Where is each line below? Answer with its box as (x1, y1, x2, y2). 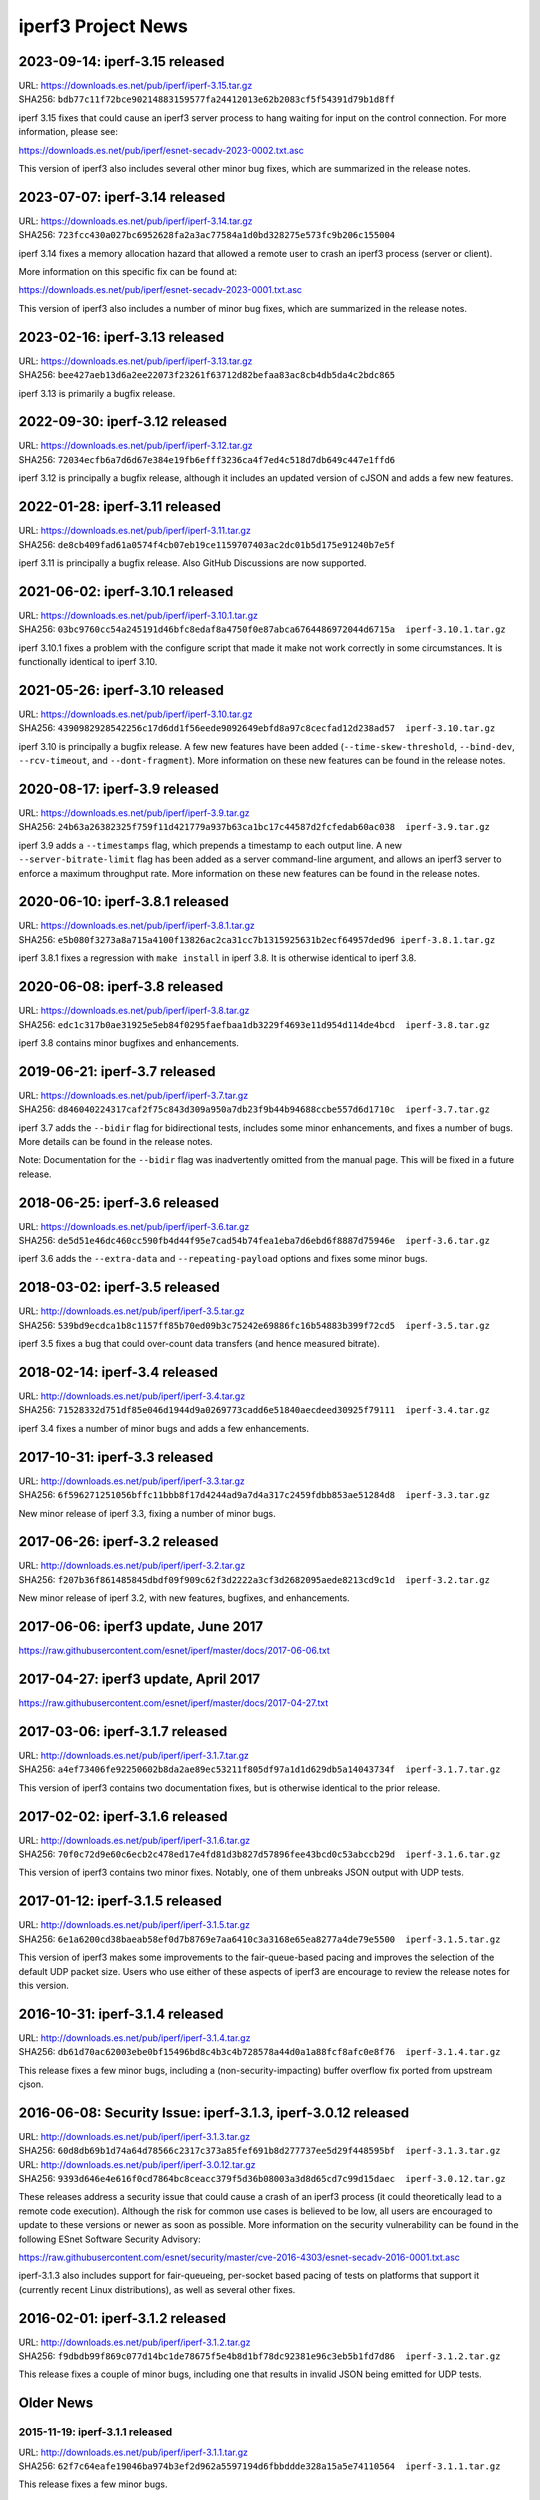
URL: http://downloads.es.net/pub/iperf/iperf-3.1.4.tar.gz (18, 2031, 251, 2044)
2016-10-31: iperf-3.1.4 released (18, 2005, 224, 2022)
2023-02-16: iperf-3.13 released (18, 328, 225, 345)
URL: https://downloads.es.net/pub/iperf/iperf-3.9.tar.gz (18, 807, 250, 819)
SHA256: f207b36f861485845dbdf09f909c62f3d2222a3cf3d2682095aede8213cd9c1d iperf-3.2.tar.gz (18, 1573, 490, 1585)
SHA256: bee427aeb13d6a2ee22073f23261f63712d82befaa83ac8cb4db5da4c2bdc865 (18, 369, 395, 381)
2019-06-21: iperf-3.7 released (18, 1063, 216, 1080)
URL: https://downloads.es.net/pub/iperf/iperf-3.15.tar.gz (18, 80, 253, 92)
